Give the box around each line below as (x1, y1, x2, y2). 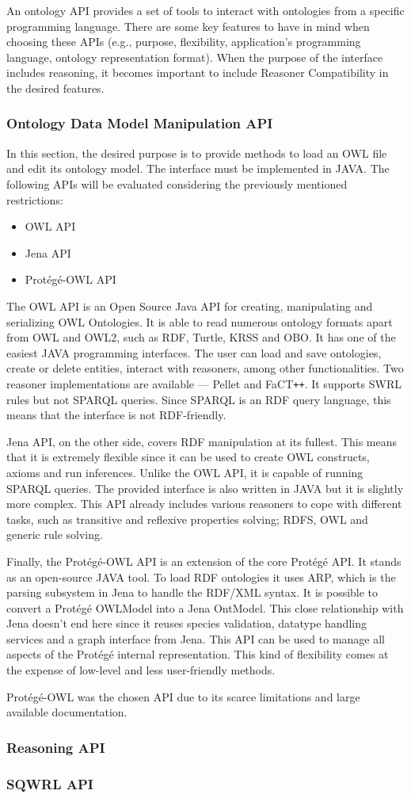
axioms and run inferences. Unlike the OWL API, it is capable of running (6, 464, 363, 480)
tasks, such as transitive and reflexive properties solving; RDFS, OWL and (6, 510, 368, 527)
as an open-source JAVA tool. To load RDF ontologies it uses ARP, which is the (6, 568, 396, 585)
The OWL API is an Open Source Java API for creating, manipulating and (6, 297, 373, 314)
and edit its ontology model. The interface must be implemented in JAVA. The (6, 160, 390, 177)
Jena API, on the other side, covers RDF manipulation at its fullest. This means (6, 433, 398, 449)
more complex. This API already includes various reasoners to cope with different (6, 495, 402, 512)
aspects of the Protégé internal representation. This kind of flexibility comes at (6, 646, 389, 662)
